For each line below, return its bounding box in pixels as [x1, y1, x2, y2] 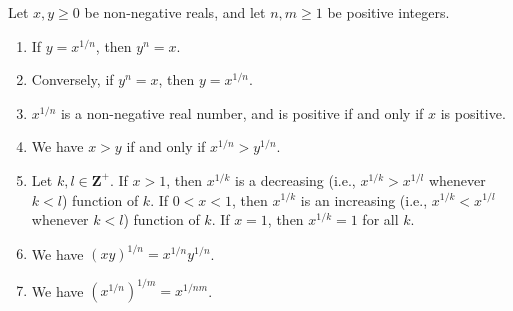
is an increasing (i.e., [300, 189, 428, 210]
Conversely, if [31, 69, 114, 90]
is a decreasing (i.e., [235, 169, 356, 190]
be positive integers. [327, 2, 450, 22]
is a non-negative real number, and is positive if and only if [60, 102, 424, 123]
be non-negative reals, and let [84, 2, 266, 22]
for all [362, 209, 399, 230]
